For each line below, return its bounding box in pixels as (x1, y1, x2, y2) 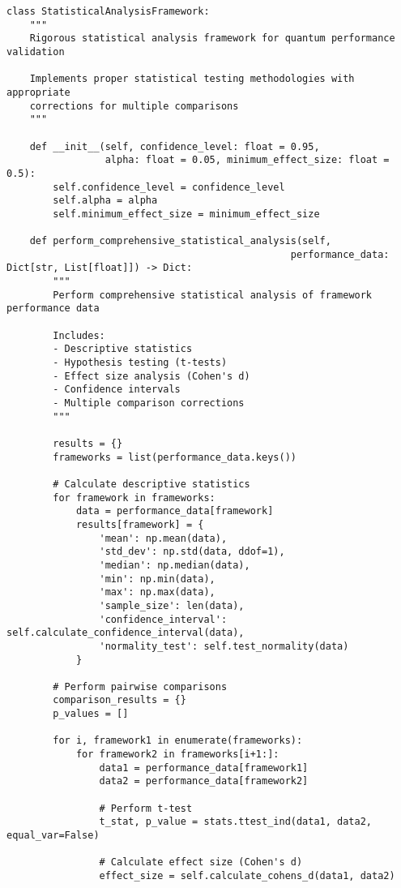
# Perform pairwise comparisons (53, 680, 228, 693)
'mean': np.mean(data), (99, 532, 228, 544)
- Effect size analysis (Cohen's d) (53, 370, 250, 382)
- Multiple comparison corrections (53, 397, 245, 410)
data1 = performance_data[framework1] (99, 761, 309, 774)
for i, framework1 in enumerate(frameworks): (53, 735, 303, 747)
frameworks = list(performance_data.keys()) (53, 451, 296, 463)
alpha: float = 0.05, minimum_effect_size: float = (105, 154, 390, 166)
